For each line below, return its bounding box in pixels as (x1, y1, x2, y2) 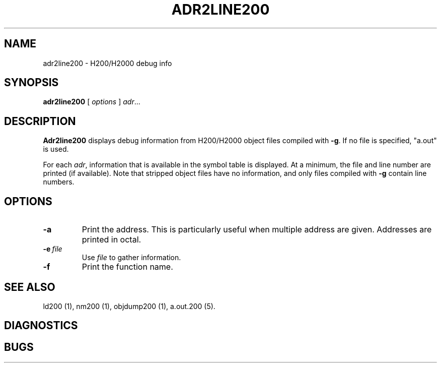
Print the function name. (82, 262, 173, 272)
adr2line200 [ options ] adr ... (43, 97, 140, 106)
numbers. (43, 177, 75, 187)
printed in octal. (82, 234, 141, 245)
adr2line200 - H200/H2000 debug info (43, 58, 172, 68)
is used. (43, 145, 69, 154)
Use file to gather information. (82, 253, 181, 262)
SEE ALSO (4, 280, 55, 293)
